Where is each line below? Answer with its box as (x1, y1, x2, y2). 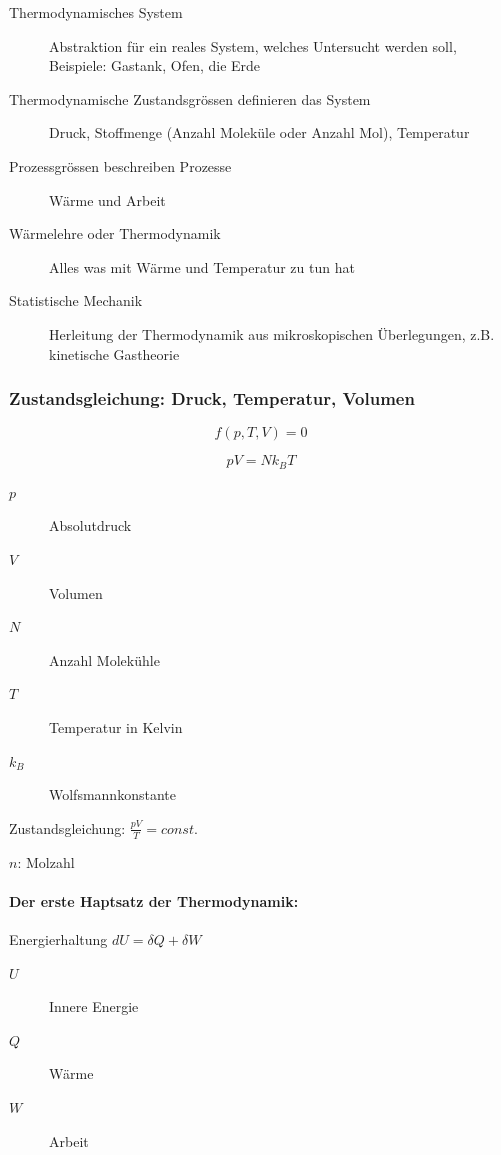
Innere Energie (49, 996, 139, 1017)
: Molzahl (17, 851, 75, 872)
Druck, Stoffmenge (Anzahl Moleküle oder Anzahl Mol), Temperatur (49, 122, 470, 143)
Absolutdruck (49, 515, 132, 536)
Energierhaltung (9, 928, 108, 949)
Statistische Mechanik (9, 290, 143, 311)
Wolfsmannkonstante (49, 784, 176, 805)
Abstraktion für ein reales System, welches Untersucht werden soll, (49, 35, 457, 56)
